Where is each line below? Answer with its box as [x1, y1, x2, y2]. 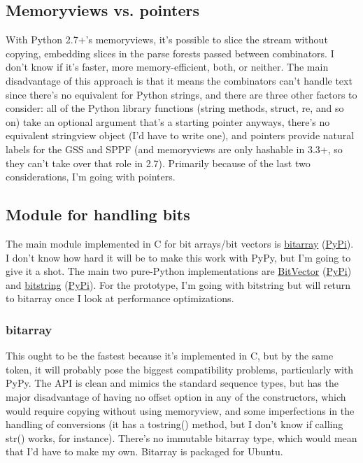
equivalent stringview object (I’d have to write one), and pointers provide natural [6, 128, 355, 143]
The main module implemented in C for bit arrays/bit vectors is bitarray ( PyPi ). [6, 236, 354, 250]
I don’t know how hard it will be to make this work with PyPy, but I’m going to [6, 250, 351, 264]
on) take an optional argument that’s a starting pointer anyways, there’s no [6, 114, 330, 129]
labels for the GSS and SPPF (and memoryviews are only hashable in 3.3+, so [6, 141, 343, 156]
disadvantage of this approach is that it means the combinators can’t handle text [6, 73, 353, 87]
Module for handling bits [6, 204, 190, 225]
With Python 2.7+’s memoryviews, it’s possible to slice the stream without [6, 32, 328, 47]
